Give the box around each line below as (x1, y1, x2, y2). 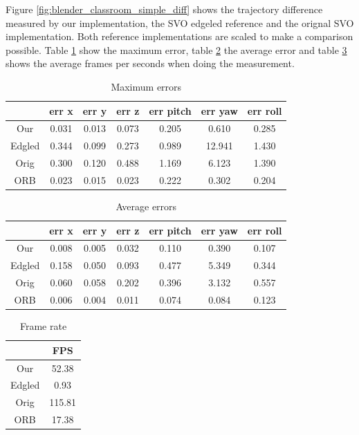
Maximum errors (111, 79, 182, 93)
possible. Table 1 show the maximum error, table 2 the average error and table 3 (6, 42, 347, 57)
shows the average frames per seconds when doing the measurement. (6, 56, 295, 71)
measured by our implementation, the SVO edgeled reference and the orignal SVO (6, 15, 354, 30)
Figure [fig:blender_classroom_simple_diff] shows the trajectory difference (6, 2, 323, 16)
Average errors (116, 199, 177, 214)
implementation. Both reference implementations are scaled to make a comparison (6, 29, 353, 44)
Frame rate (19, 319, 67, 333)
